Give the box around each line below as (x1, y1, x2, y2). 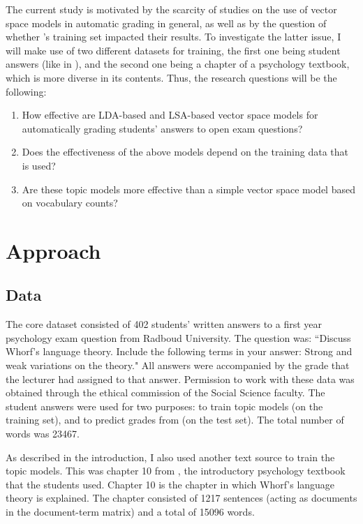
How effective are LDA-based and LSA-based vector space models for (22, 107, 318, 122)
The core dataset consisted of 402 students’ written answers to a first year (6, 317, 323, 331)
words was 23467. (6, 426, 80, 441)
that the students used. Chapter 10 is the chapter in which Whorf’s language (6, 477, 335, 491)
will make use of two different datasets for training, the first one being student (6, 43, 341, 57)
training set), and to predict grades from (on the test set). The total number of (6, 412, 344, 427)
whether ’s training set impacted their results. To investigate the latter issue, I (6, 29, 341, 44)
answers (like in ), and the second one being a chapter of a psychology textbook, (6, 57, 350, 71)
